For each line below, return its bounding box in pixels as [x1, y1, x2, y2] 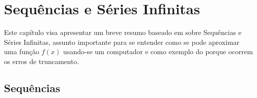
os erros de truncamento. [4, 56, 79, 66]
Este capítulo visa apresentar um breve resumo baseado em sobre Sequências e [4, 27, 242, 37]
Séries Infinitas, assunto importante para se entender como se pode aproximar [4, 36, 240, 47]
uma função [4, 46, 40, 57]
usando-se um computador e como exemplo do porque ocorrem [63, 46, 253, 57]
